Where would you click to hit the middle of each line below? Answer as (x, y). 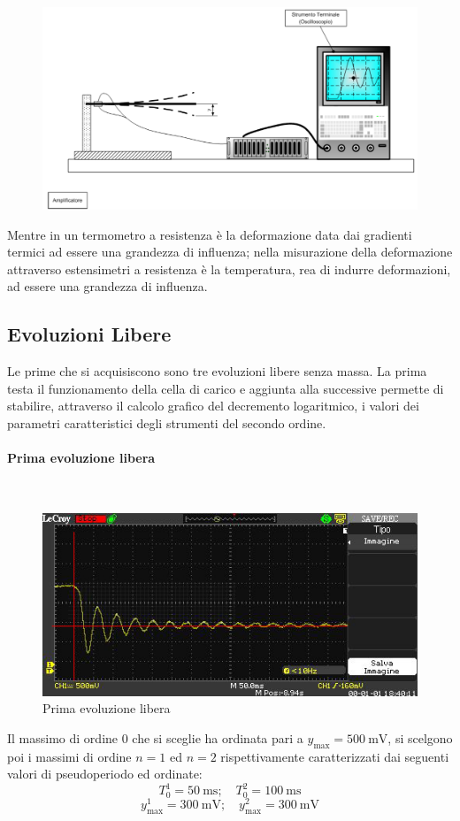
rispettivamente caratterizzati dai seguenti (335, 756)
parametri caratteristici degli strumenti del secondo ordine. (167, 422)
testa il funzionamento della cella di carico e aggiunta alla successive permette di (226, 388)
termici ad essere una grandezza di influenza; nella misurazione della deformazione (230, 252)
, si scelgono (420, 737)
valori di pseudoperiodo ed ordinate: (105, 774)
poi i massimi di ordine (69, 756)
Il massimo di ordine (63, 737)
